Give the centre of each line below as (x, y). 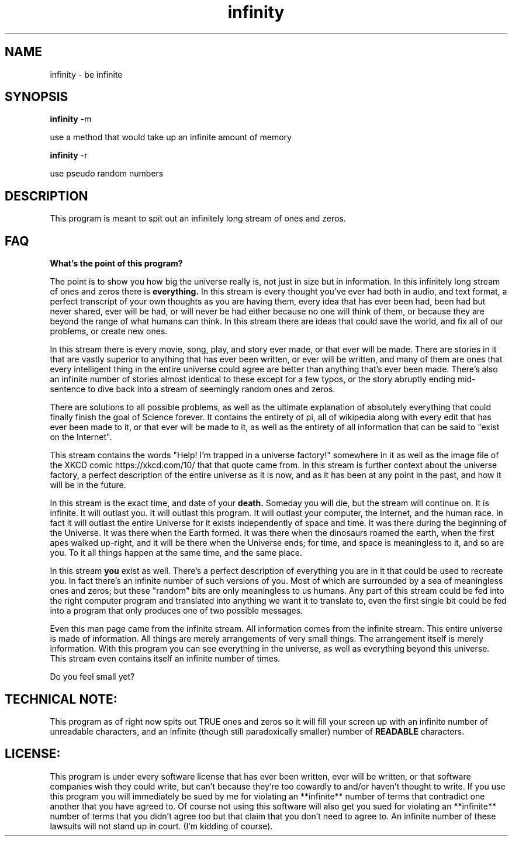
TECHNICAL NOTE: (61, 699)
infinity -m (71, 119)
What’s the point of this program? (116, 264)
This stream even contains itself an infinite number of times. (165, 659)
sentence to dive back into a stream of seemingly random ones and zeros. (193, 389)
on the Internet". (81, 437)
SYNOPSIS (37, 97)
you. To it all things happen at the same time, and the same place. (176, 553)
